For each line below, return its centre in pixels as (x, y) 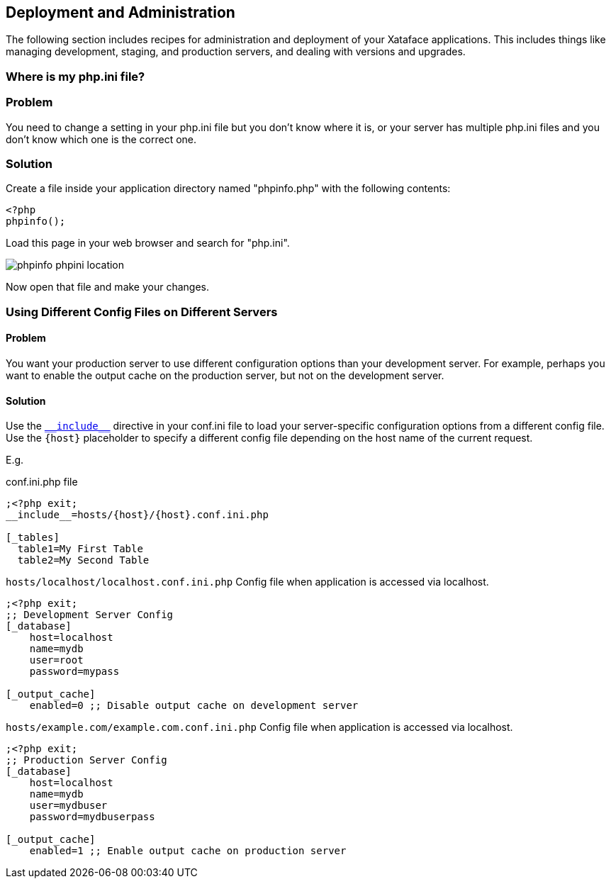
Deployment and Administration (120, 12)
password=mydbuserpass (92, 817)
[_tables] (33, 538)
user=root (56, 660)
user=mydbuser (68, 806)
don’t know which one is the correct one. (101, 139)
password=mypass (74, 672)
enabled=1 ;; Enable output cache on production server (188, 851)
